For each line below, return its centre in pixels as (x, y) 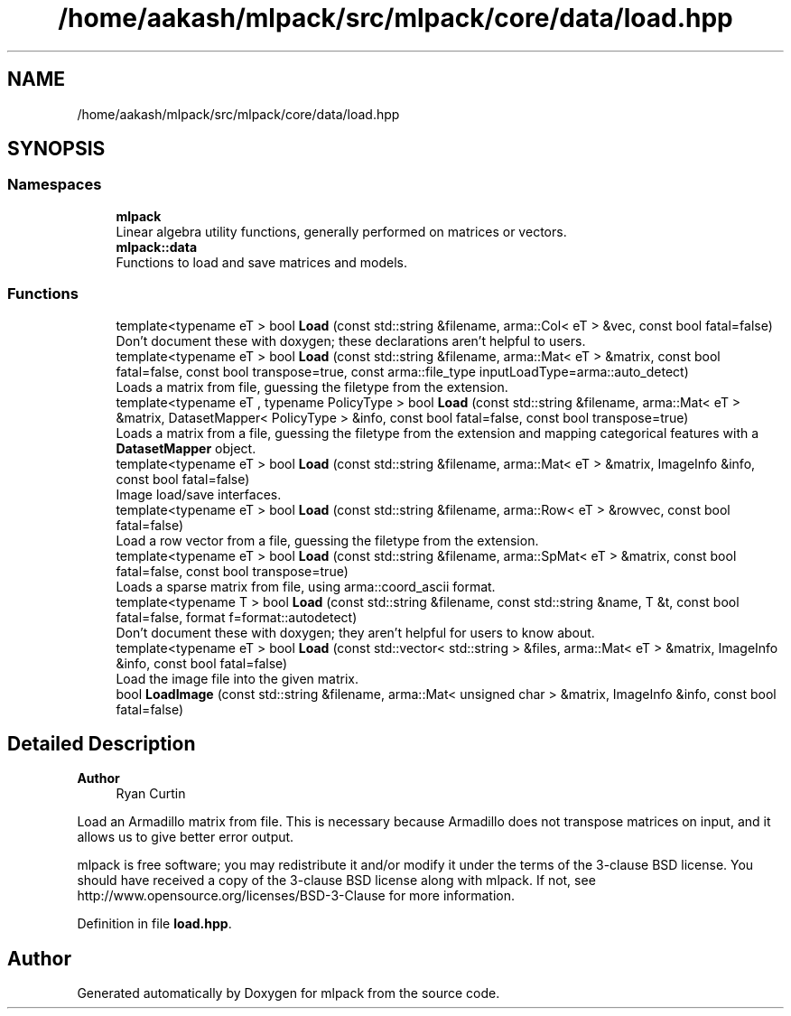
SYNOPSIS (56, 149)
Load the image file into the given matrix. (237, 678)
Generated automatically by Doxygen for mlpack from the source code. (288, 993)
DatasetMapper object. (186, 448)
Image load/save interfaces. (199, 494)
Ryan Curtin (151, 794)
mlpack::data (157, 247)
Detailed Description (102, 743)
